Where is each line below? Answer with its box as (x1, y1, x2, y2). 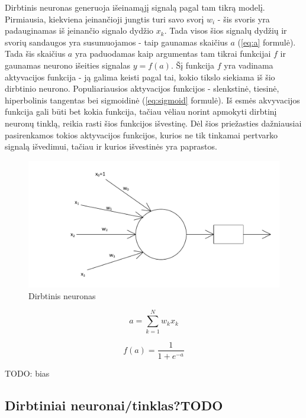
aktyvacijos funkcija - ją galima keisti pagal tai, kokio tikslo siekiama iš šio (5, 70, 275, 83)
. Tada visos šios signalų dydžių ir (164, 24, 287, 37)
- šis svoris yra (217, 12, 270, 25)
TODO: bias (5, 367, 50, 379)
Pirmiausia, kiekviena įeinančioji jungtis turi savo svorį (5, 12, 204, 25)
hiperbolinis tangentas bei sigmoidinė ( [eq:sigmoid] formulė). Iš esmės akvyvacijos (5, 93, 300, 106)
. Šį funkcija (170, 59, 215, 71)
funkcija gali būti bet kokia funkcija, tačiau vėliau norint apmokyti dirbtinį (5, 105, 277, 118)
